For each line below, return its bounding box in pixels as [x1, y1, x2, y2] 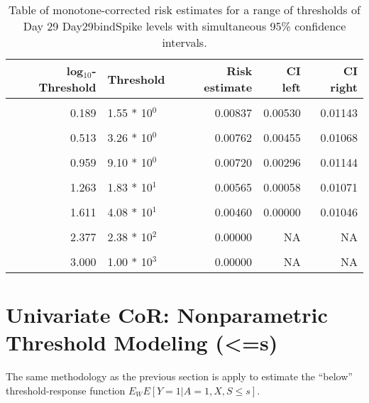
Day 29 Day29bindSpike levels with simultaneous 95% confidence [23, 18, 346, 34]
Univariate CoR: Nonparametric [6, 300, 328, 329]
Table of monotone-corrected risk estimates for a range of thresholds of [9, 1, 360, 18]
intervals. [162, 34, 207, 50]
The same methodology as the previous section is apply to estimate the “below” [6, 369, 353, 384]
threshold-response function [6, 382, 126, 397]
